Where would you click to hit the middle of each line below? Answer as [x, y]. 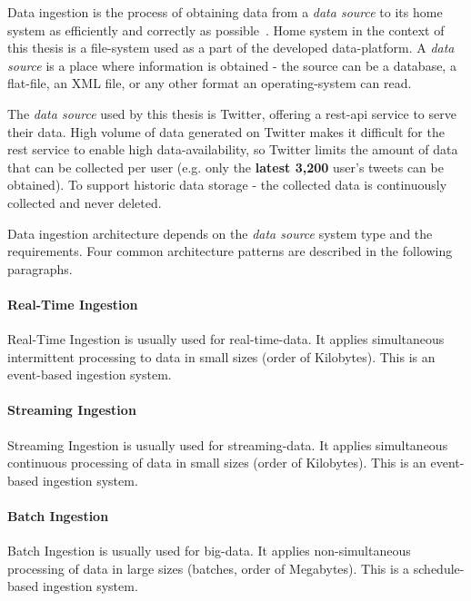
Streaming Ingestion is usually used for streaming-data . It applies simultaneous [228, 444]
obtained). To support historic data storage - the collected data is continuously [227, 185]
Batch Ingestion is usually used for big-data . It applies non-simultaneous [209, 551]
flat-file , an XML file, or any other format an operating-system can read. [210, 83]
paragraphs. [40, 268]
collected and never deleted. [85, 202]
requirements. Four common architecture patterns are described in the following [230, 251]
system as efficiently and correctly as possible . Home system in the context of [226, 30]
